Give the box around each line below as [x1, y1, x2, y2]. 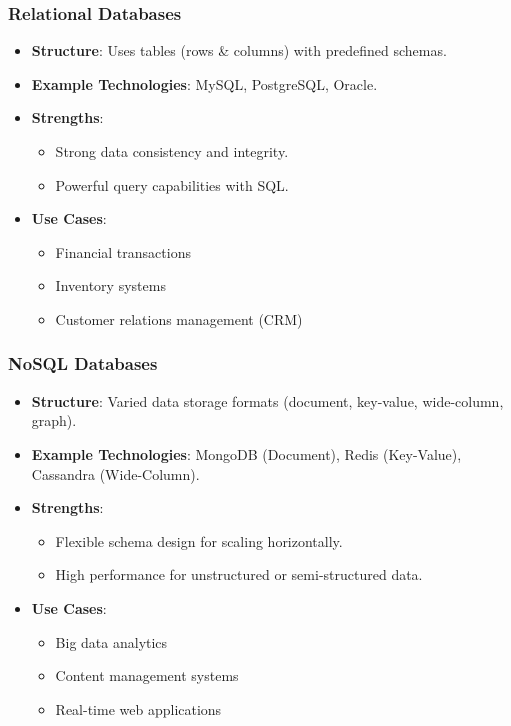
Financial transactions [55, 241, 191, 262]
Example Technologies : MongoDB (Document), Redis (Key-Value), [31, 443, 462, 464]
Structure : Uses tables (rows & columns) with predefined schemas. [31, 40, 447, 61]
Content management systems [55, 665, 239, 686]
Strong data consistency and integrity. [55, 141, 289, 161]
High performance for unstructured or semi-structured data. [55, 564, 423, 585]
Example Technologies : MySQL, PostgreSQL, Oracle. [31, 73, 378, 94]
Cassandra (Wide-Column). [31, 463, 200, 484]
